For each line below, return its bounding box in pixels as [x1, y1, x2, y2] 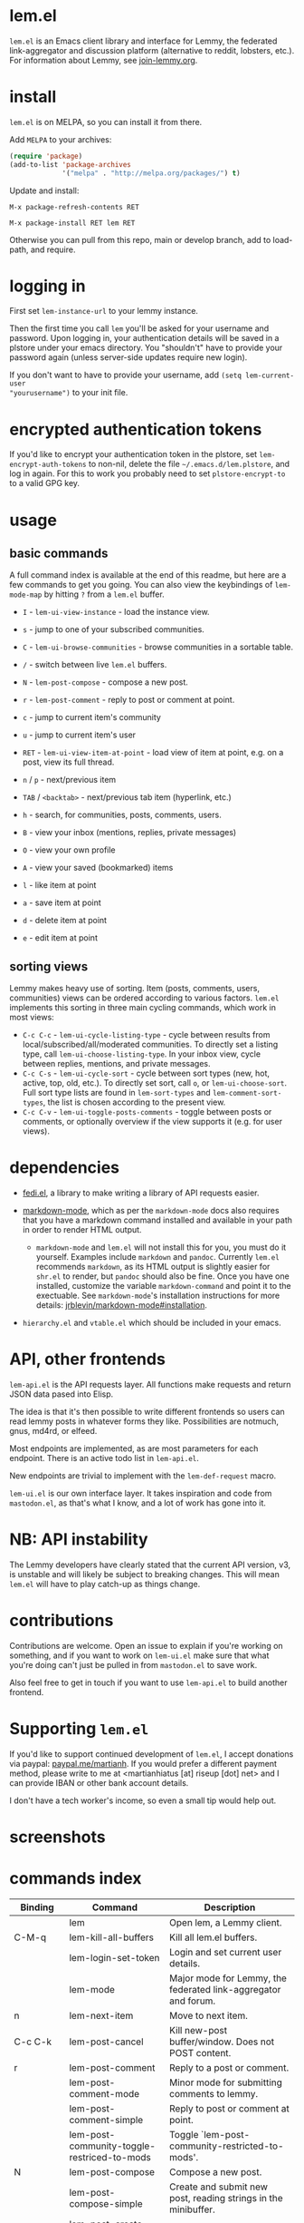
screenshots [9, 1827, 106, 1848]
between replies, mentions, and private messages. [22, 1058, 211, 1069]
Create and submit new [168, 2180, 269, 2193]
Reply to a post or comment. [168, 2062, 290, 2073]
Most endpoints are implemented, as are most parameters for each [9, 1443, 259, 1454]
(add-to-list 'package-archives [9, 160, 131, 169]
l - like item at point [22, 880, 97, 891]
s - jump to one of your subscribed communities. [22, 624, 205, 635]
